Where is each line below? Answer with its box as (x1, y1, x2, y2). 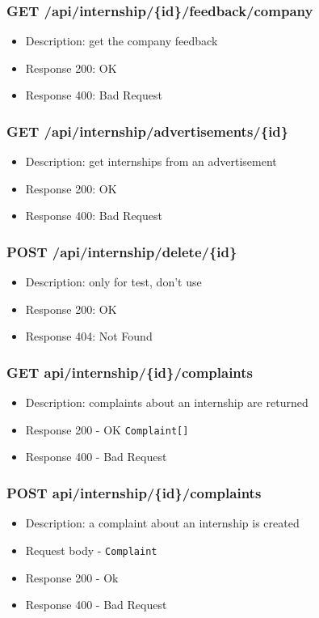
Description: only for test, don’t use (25, 273, 202, 290)
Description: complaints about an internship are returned (25, 394, 309, 411)
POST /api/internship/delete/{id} (6, 241, 237, 261)
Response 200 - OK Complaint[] (25, 421, 189, 438)
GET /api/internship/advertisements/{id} (6, 121, 289, 141)
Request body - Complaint (25, 541, 157, 558)
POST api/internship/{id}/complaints (6, 482, 262, 502)
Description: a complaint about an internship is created (25, 514, 300, 531)
